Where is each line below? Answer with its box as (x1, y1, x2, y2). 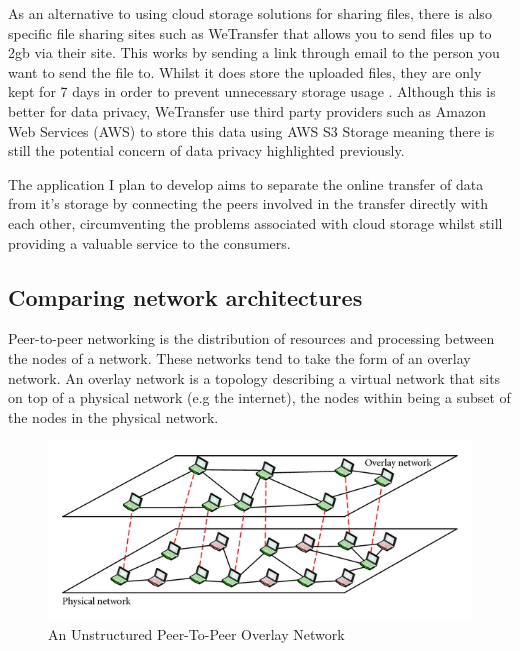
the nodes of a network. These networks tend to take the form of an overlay (8, 347, 471, 368)
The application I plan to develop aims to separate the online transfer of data (8, 173, 484, 194)
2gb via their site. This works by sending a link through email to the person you (8, 42, 500, 63)
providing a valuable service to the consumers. (8, 232, 291, 253)
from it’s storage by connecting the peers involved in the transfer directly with (8, 193, 489, 214)
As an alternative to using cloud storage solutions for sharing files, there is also (8, 3, 492, 23)
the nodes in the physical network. (8, 406, 219, 427)
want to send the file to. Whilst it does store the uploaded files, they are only (8, 61, 482, 82)
